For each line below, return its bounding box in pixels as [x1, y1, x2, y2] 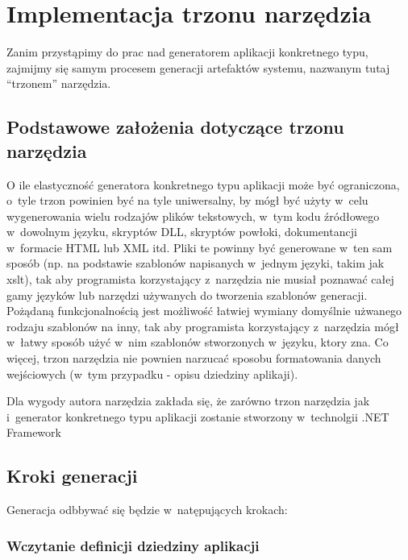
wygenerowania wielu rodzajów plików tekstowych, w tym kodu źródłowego [6, 207, 380, 224]
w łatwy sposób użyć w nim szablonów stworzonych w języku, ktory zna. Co [6, 334, 389, 351]
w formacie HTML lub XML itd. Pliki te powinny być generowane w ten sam [6, 239, 393, 255]
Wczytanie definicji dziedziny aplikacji [6, 535, 260, 555]
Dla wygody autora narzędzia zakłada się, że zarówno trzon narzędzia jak [6, 392, 370, 409]
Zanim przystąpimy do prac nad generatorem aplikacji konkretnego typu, [6, 44, 368, 60]
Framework [6, 424, 61, 441]
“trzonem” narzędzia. [6, 75, 111, 92]
